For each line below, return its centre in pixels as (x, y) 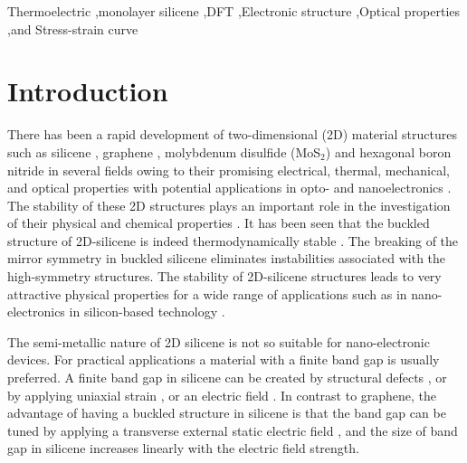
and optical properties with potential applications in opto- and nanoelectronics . (229, 188)
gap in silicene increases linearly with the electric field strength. (183, 448)
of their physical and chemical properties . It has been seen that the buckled (219, 223)
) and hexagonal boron (388, 151)
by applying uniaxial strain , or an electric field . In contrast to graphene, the (222, 395)
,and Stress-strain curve (73, 28)
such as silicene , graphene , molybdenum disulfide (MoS (164, 151)
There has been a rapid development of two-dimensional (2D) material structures (232, 134)
